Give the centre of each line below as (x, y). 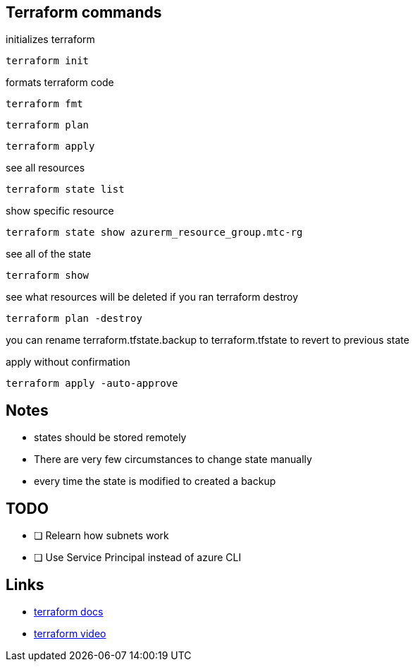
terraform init (48, 61)
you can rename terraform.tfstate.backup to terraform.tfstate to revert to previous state (207, 340)
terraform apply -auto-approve (92, 384)
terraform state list (65, 190)
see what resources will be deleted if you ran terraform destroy (152, 297)
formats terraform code (60, 83)
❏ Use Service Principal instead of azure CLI (138, 558)
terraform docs (69, 611)
